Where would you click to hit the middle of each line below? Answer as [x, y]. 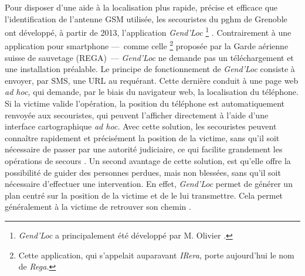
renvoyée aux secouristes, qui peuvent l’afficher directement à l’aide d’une [137, 115]
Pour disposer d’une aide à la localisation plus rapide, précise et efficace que [141, 7]
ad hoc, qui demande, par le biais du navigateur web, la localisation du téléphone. [152, 92]
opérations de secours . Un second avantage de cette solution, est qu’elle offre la [148, 161]
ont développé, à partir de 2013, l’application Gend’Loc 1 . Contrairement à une [148, 31]
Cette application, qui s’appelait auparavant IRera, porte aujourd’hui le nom [156, 255]
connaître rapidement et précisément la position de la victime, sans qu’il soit [142, 137]
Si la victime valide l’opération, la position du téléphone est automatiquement [145, 103]
